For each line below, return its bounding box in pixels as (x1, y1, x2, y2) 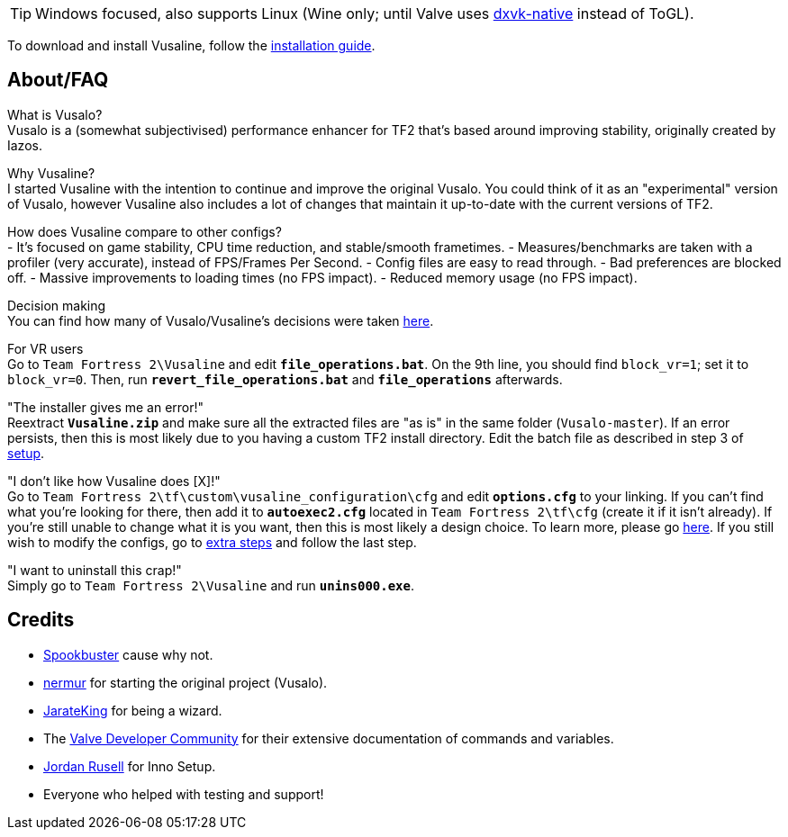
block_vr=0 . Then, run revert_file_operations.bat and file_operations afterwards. (7, 371, 563, 387)
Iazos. (7, 137, 42, 153)
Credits (7, 608, 75, 632)
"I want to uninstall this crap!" (7, 562, 182, 578)
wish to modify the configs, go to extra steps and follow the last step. (7, 534, 417, 550)
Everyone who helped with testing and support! (43, 786, 324, 802)
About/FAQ (7, 68, 109, 92)
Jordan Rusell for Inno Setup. (43, 758, 216, 774)
